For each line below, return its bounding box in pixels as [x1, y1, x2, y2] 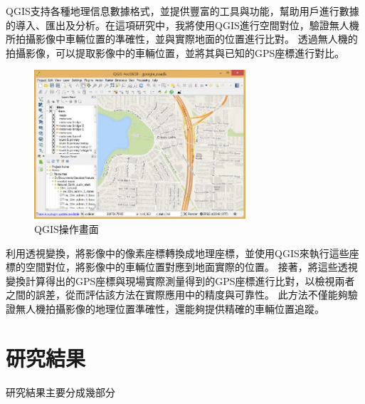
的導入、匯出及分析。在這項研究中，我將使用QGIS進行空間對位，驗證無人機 [6, 17, 359, 32]
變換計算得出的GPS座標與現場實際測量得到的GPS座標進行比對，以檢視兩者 [6, 273, 355, 288]
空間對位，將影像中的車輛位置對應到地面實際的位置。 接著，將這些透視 [25, 259, 358, 274]
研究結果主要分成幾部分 [6, 384, 115, 399]
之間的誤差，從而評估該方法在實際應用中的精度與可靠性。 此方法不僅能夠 [6, 287, 348, 302]
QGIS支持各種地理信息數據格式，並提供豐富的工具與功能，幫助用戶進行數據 [6, 4, 359, 18]
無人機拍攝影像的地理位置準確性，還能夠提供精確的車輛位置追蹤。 [15, 301, 324, 316]
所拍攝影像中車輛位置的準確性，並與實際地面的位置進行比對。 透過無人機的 [6, 31, 358, 46]
